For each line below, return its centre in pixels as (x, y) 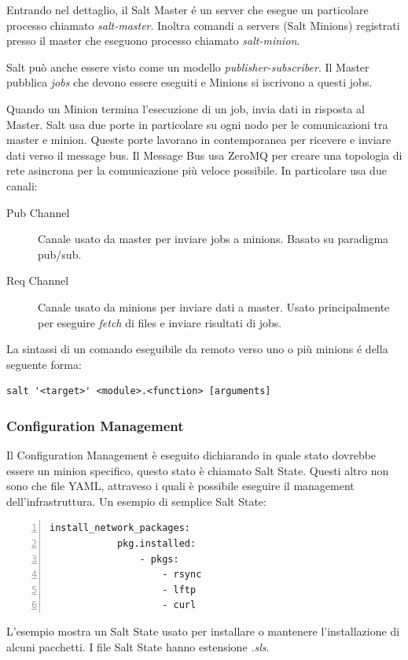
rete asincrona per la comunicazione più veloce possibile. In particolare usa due (197, 170)
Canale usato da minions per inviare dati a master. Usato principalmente (214, 306)
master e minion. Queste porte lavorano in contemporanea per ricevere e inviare (199, 140)
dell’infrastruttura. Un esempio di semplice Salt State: (136, 501)
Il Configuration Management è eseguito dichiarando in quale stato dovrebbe (191, 455)
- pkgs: (159, 559)
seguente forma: (44, 364)
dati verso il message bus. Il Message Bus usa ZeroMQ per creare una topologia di (204, 155)
